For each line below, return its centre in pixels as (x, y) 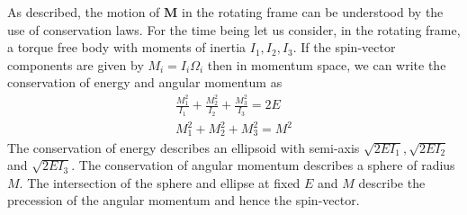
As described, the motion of (84, 12)
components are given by (76, 64)
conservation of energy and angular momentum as (145, 82)
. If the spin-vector (344, 47)
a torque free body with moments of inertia (127, 47)
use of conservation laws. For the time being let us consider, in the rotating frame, (234, 29)
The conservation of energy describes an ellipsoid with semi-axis (184, 147)
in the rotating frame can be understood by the (312, 12)
